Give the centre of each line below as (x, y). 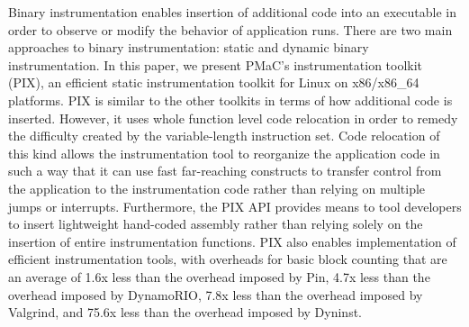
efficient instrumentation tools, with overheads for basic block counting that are (228, 259)
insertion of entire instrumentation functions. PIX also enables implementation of (232, 241)
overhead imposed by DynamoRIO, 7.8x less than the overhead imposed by (216, 294)
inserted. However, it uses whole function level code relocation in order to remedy (233, 118)
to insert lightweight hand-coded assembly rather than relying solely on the (216, 224)
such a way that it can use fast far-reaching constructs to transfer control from (225, 171)
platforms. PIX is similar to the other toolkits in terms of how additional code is (230, 100)
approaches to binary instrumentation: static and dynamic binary (189, 47)
